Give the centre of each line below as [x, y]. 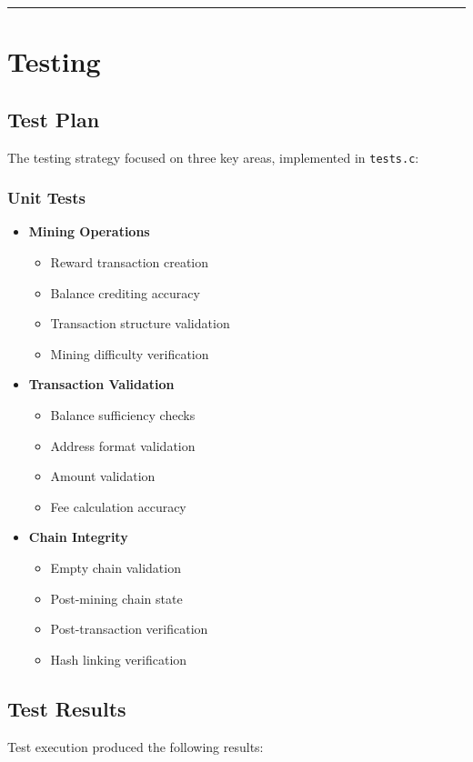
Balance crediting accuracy [125, 292]
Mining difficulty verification [130, 353]
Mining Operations [89, 231]
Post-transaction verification [129, 629]
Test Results [67, 708]
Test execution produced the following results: [136, 746]
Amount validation [103, 476]
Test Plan [54, 119]
